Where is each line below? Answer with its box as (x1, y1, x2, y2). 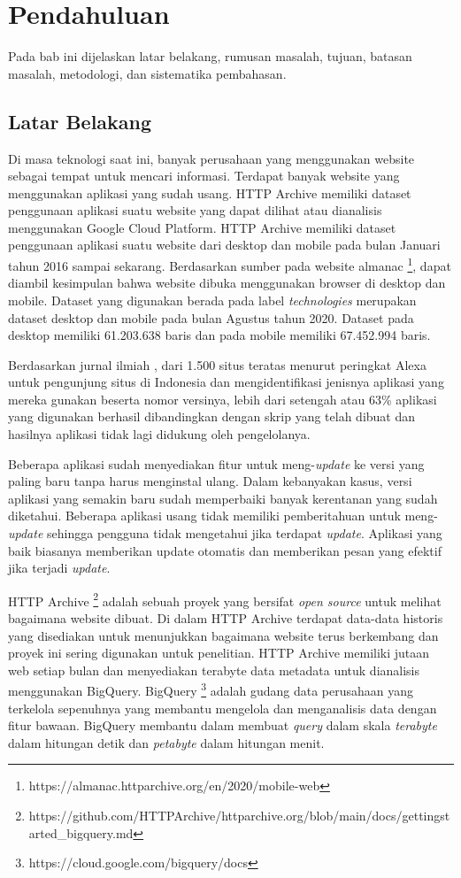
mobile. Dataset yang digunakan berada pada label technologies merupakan (8, 290, 417, 309)
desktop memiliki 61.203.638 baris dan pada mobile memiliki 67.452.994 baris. (8, 326, 431, 344)
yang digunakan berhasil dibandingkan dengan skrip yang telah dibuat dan (8, 407, 416, 426)
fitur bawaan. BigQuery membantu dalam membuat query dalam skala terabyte (8, 716, 437, 735)
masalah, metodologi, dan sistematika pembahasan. (8, 64, 287, 82)
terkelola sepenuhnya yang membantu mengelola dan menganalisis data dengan (8, 698, 437, 717)
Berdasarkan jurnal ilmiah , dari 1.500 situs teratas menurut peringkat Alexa (8, 355, 426, 374)
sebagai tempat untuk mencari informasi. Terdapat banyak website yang (8, 166, 400, 185)
